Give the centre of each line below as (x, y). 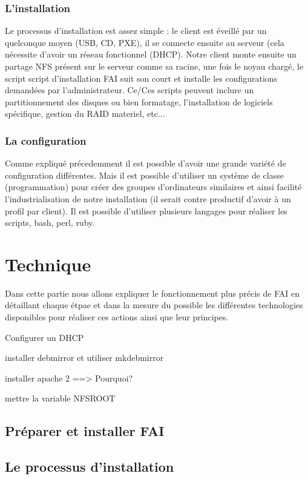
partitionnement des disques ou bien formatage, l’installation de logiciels (139, 101)
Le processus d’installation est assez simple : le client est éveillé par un (136, 31)
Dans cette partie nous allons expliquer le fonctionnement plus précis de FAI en (152, 293)
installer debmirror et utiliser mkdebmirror (84, 358)
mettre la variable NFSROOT (60, 398)
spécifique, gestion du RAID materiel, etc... (85, 114)
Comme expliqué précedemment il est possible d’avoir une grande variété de (146, 163)
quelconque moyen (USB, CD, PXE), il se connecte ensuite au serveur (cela (145, 42)
